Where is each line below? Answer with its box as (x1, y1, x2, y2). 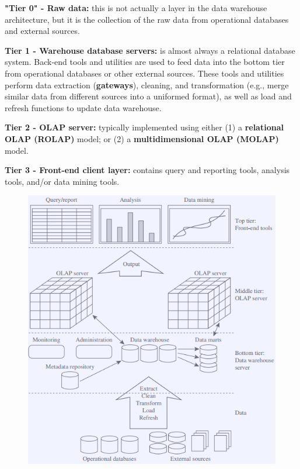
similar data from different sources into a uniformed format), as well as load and (5, 90, 292, 102)
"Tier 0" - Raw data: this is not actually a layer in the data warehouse (5, 2, 267, 13)
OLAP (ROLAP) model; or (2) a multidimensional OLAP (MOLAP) (5, 132, 279, 144)
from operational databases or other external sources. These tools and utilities (5, 67, 284, 79)
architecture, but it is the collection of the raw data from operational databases (5, 13, 289, 25)
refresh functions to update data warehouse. (5, 101, 162, 113)
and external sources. (5, 25, 80, 37)
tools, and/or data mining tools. (5, 175, 120, 187)
